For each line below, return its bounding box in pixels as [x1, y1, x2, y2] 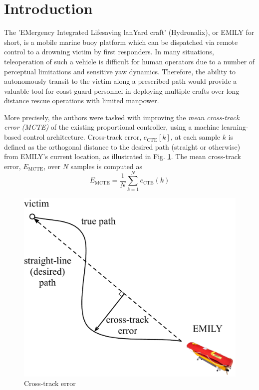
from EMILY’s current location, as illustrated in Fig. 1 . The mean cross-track [4, 151, 241, 162]
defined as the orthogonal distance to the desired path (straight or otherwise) [4, 141, 241, 152]
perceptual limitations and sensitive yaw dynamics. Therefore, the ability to [4, 66, 236, 76]
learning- [222, 122, 249, 132]
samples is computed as [70, 161, 143, 171]
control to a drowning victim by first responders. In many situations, [4, 46, 214, 57]
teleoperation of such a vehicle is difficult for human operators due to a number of [4, 56, 255, 66]
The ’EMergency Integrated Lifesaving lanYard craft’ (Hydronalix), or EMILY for [4, 27, 255, 37]
